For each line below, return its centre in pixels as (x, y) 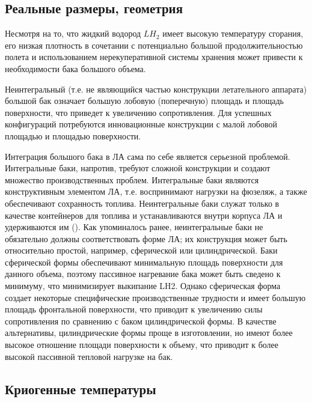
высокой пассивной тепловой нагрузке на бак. (89, 356)
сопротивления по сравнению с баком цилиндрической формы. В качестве (141, 321)
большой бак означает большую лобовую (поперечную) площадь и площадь (144, 101)
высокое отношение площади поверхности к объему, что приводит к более (142, 345)
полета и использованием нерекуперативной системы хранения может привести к (154, 57)
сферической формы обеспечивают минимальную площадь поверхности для (144, 262)
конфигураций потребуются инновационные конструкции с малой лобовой (141, 124)
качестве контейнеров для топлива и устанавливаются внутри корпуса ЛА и (144, 215)
